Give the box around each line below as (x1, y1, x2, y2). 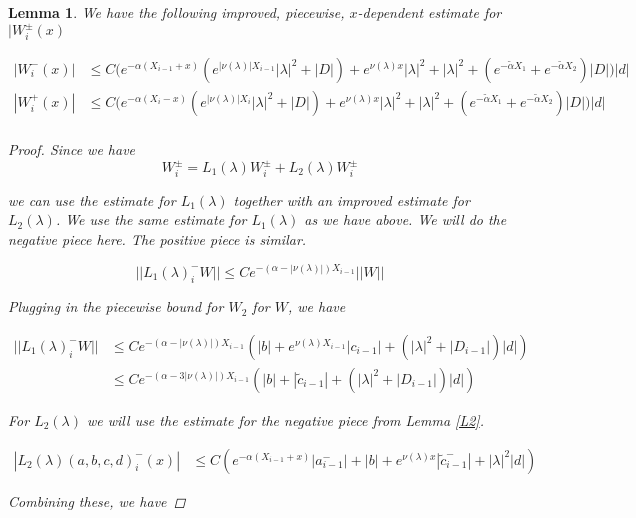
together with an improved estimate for (233, 189, 470, 210)
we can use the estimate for (8, 189, 176, 210)
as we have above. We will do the (304, 209, 507, 230)
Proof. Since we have (8, 138, 136, 159)
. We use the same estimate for (55, 209, 247, 230)
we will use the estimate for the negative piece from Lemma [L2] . (87, 410, 484, 430)
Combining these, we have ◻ (8, 490, 186, 511)
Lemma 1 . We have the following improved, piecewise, (8, 2, 345, 22)
